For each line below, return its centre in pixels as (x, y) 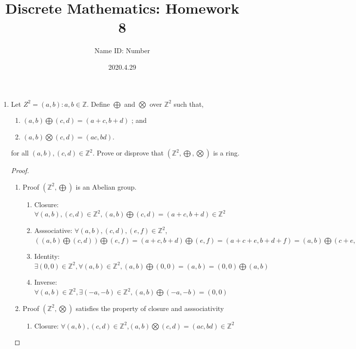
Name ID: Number (122, 50)
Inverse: (46, 282)
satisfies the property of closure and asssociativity (150, 308)
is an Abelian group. (106, 186)
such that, (188, 104)
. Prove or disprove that (128, 153)
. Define (98, 104)
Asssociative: (53, 230)
